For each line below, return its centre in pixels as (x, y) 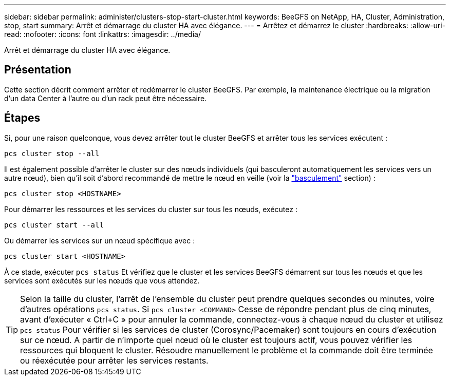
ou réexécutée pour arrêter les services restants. (114, 360)
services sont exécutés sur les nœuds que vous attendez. (102, 280)
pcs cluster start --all (54, 225)
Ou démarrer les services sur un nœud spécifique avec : (100, 240)
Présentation (38, 70)
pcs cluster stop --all (52, 153)
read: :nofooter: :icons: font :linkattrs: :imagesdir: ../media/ (102, 34)
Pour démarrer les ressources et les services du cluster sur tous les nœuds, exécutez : (151, 209)
